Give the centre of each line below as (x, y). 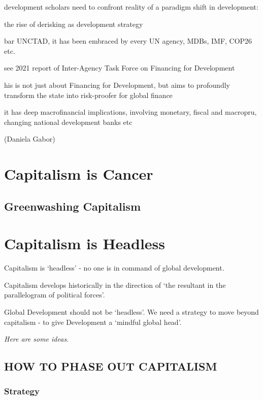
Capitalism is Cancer (79, 174)
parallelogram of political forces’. (55, 295)
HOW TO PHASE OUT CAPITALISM (111, 366)
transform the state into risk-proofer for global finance (88, 95)
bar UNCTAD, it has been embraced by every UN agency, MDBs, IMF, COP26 (128, 41)
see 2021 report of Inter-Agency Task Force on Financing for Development (120, 68)
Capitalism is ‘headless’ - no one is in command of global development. (114, 268)
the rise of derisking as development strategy (74, 24)
